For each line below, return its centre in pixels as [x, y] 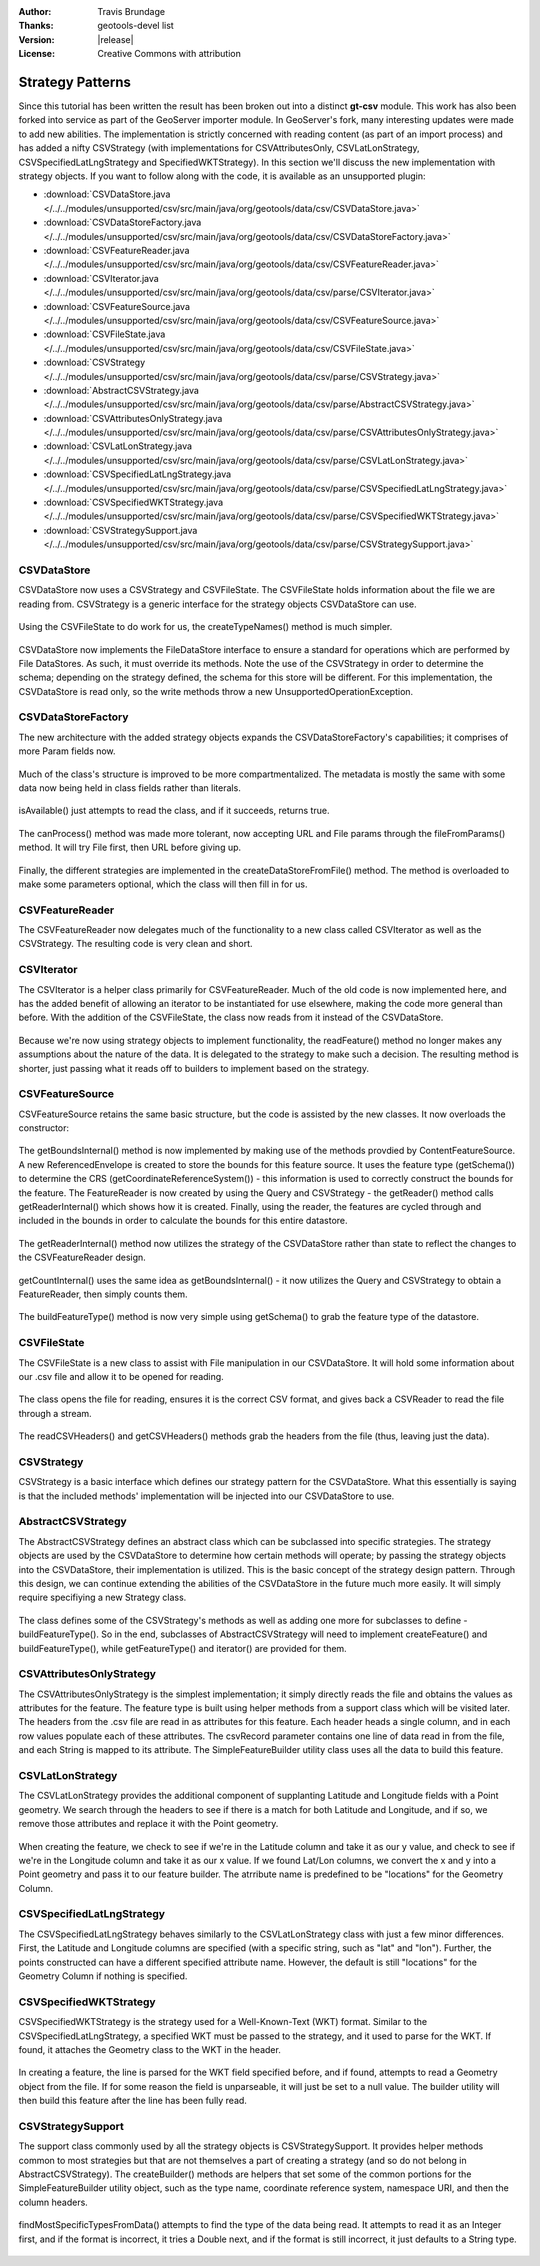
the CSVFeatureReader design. [82, 1257]
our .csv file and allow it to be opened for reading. [121, 1376]
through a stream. [55, 1413]
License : [36, 54]
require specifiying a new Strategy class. [102, 1597]
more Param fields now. [67, 751]
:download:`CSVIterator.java [101, 278]
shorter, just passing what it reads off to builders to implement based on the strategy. [194, 1068]
